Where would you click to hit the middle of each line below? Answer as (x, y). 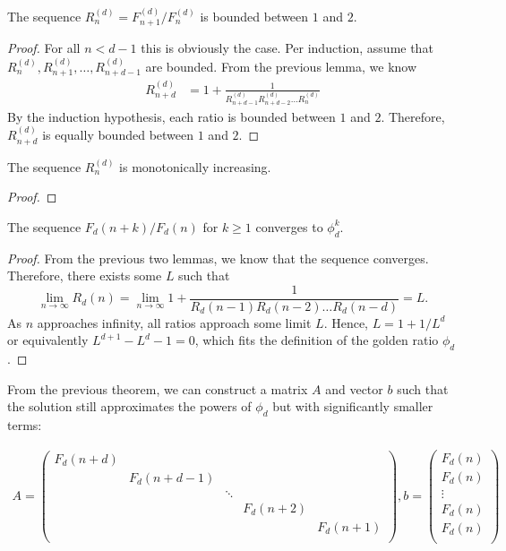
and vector (354, 388)
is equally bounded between (118, 135)
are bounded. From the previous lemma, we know (281, 66)
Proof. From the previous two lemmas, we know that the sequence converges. (218, 258)
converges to (289, 226)
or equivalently (48, 340)
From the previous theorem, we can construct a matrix (158, 388)
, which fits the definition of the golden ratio (317, 340)
